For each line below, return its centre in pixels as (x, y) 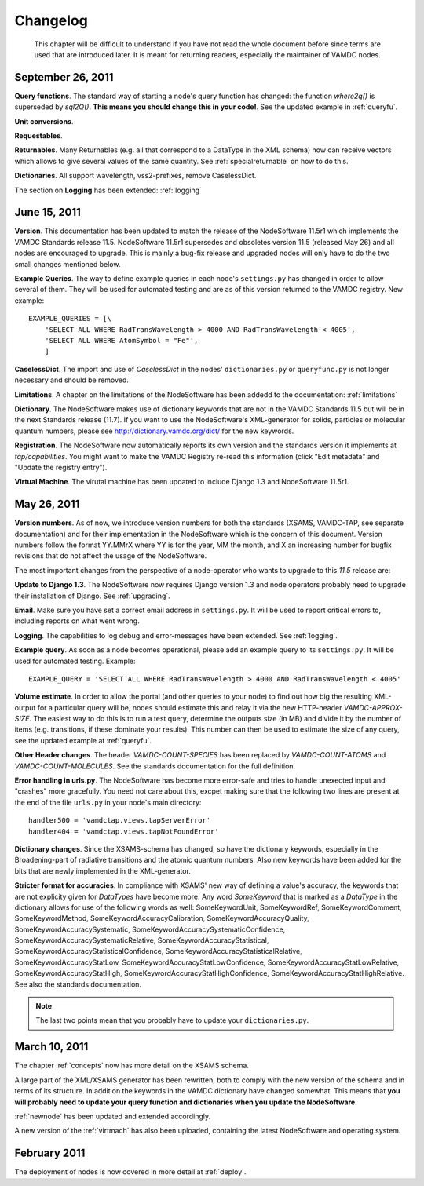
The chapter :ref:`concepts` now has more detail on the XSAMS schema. (132, 1066)
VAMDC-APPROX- (373, 707)
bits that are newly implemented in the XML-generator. (103, 870)
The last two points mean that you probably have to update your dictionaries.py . (172, 1020)
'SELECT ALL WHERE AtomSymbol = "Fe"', (121, 340)
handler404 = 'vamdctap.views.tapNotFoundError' (124, 831)
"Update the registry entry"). (61, 467)
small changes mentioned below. (68, 264)
